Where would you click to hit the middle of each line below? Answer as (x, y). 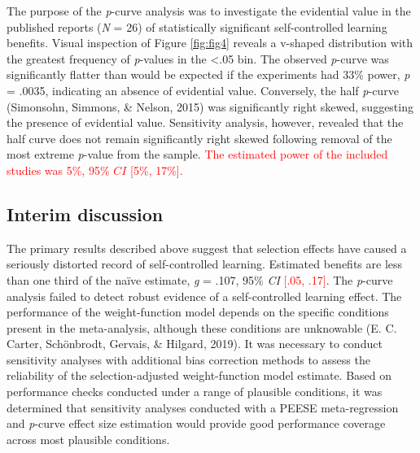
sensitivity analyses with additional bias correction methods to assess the (188, 359)
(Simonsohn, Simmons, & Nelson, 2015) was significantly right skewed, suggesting (210, 106)
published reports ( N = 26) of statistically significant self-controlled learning (197, 26)
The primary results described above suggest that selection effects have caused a (207, 248)
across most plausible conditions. (88, 439)
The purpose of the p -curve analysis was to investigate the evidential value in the (209, 11)
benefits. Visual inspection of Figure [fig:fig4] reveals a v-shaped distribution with (210, 43)
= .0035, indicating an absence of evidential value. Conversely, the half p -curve (203, 90)
